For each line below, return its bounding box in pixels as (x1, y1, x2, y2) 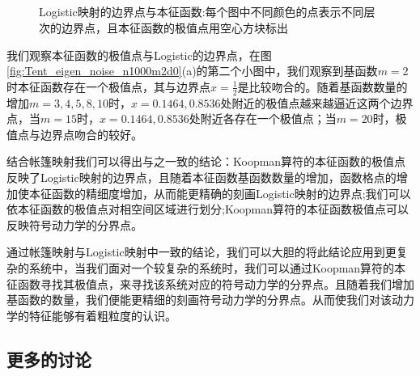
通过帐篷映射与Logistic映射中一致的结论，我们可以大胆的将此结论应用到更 (6, 243, 397, 260)
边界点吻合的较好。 (40, 125, 142, 142)
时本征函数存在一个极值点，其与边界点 (6, 78, 210, 95)
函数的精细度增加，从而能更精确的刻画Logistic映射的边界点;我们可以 (51, 184, 411, 201)
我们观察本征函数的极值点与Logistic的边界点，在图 (6, 46, 272, 63)
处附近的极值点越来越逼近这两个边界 (220, 94, 414, 111)
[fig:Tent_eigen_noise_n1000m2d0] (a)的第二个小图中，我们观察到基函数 (6, 62, 378, 79)
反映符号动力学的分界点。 (6, 216, 142, 233)
